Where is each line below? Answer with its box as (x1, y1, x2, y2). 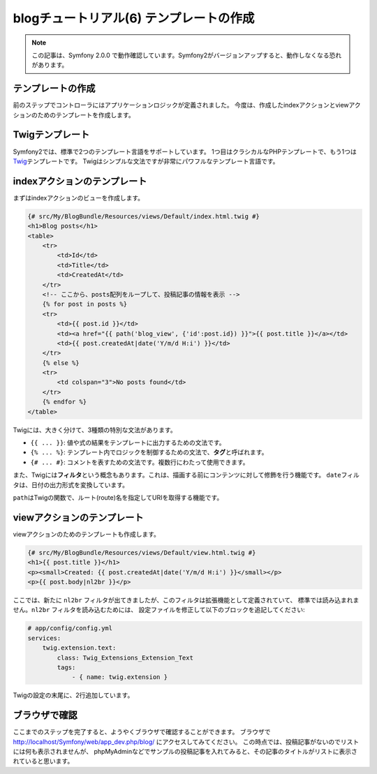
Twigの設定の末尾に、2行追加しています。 (13, 691, 134, 699)
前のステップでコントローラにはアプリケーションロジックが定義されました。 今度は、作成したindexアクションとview (13, 101, 349, 110)
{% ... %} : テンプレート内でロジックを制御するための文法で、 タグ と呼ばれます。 (30, 448, 268, 456)
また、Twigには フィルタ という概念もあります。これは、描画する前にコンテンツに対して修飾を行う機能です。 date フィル (13, 471, 360, 479)
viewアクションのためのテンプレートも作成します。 (13, 530, 161, 538)
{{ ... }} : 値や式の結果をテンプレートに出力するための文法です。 (30, 438, 226, 447)
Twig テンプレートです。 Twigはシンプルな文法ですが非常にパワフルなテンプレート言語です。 (13, 157, 279, 165)
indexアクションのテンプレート (13, 175, 147, 187)
